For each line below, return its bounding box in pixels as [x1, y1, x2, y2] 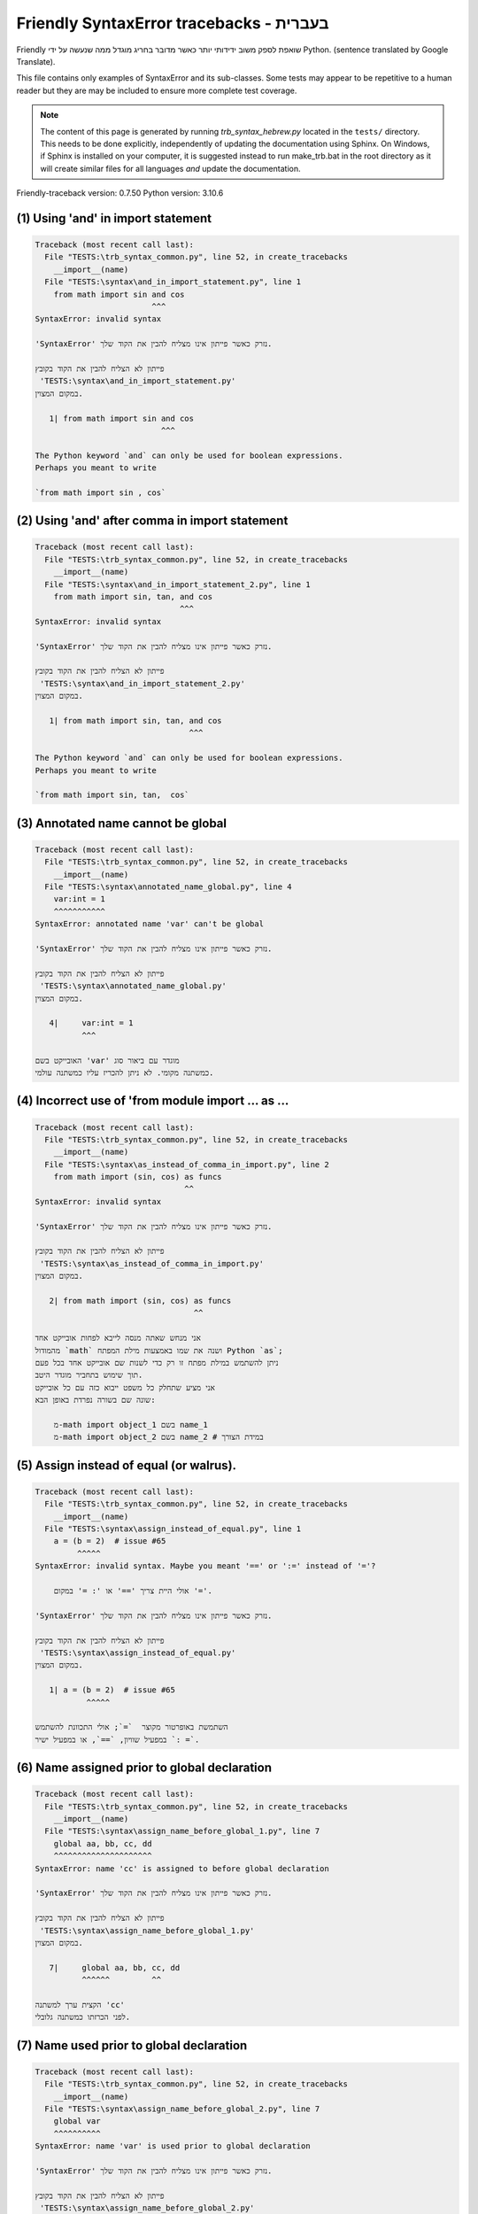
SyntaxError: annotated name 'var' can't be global [35, 919, 265, 929]
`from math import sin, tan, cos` [35, 790, 189, 801]
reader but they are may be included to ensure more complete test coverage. [16, 85, 297, 96]
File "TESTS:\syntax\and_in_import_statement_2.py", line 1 [44, 579, 311, 589]
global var [53, 2117, 101, 2126]
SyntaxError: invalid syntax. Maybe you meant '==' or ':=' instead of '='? [35, 1561, 376, 1571]
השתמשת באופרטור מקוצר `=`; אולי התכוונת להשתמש [35, 1722, 229, 1732]
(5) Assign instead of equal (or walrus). [16, 1458, 237, 1473]
